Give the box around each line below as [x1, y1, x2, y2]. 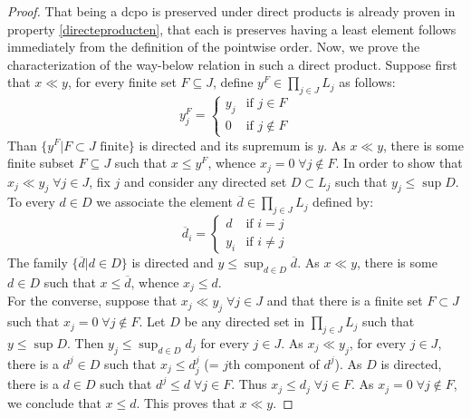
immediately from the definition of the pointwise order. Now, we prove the [7, 37, 420, 56]
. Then [66, 334, 104, 353]
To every [7, 192, 55, 211]
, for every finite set [67, 73, 177, 92]
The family [7, 253, 68, 272]
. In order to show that [335, 153, 463, 172]
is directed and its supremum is [139, 135, 313, 154]
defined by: [312, 192, 374, 211]
